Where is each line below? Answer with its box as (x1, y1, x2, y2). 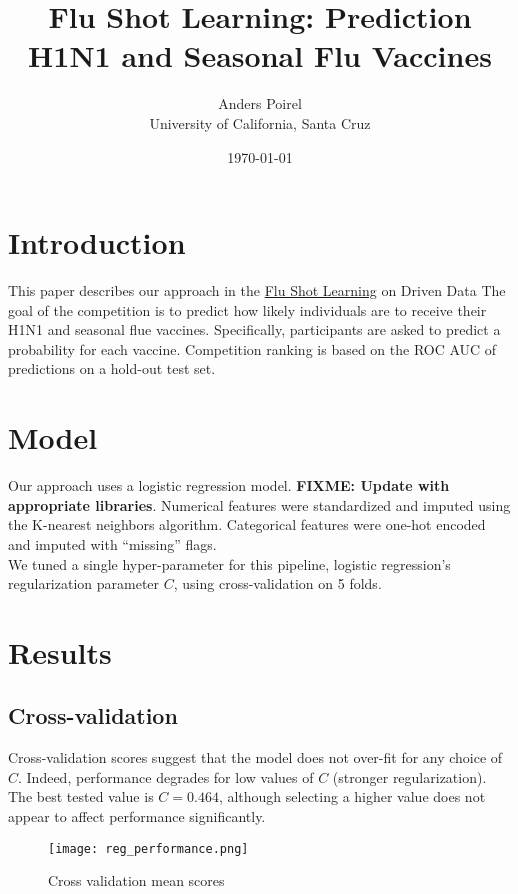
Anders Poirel (218, 93, 302, 114)
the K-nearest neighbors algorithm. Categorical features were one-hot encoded (8, 514, 486, 535)
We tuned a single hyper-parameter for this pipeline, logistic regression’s (8, 553, 451, 574)
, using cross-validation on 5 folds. (173, 573, 382, 594)
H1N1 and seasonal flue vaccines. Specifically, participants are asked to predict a (8, 319, 501, 340)
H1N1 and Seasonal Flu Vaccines (28, 35, 492, 76)
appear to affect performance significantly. (8, 806, 266, 827)
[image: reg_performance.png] (48, 841, 249, 856)
